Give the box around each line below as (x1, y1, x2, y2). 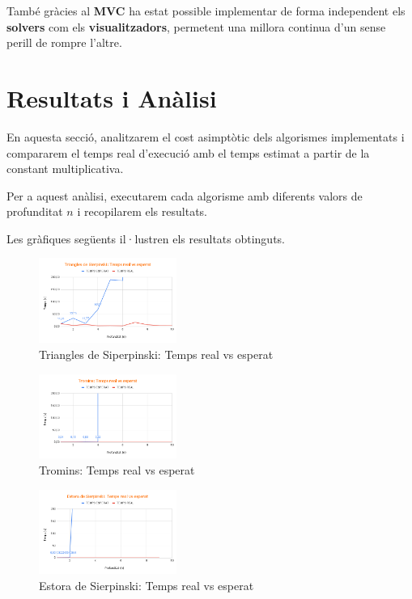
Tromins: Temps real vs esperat (39, 461, 195, 478)
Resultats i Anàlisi (6, 81, 217, 114)
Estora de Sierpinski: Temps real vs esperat (39, 577, 254, 594)
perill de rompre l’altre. (6, 34, 122, 51)
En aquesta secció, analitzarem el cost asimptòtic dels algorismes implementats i (6, 128, 405, 145)
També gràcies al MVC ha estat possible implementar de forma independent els (6, 2, 406, 19)
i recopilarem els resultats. (77, 203, 207, 220)
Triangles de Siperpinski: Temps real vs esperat (39, 345, 274, 362)
